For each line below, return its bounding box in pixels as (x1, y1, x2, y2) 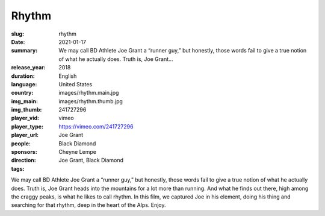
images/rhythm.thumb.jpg (58, 97, 123, 105)
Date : (11, 38, 25, 45)
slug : (11, 30, 24, 37)
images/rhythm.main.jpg (58, 89, 119, 97)
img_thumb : (11, 106, 42, 113)
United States (58, 80, 93, 87)
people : (11, 139, 31, 147)
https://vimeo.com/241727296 (58, 122, 134, 130)
